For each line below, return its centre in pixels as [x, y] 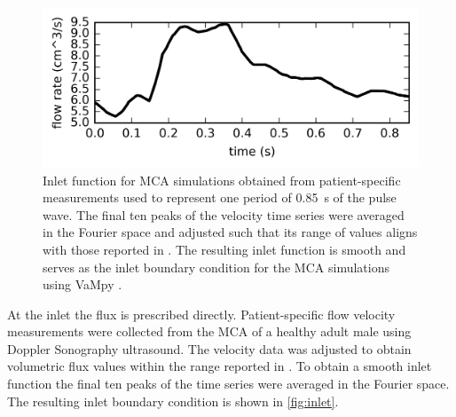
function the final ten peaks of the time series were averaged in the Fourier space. [228, 384]
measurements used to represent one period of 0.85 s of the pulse [220, 197]
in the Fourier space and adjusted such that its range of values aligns [230, 232]
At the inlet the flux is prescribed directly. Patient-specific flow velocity [201, 314]
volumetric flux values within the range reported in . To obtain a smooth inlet [220, 366]
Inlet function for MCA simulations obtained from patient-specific [222, 180]
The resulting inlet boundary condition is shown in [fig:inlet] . [173, 401]
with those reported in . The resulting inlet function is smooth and [224, 249]
